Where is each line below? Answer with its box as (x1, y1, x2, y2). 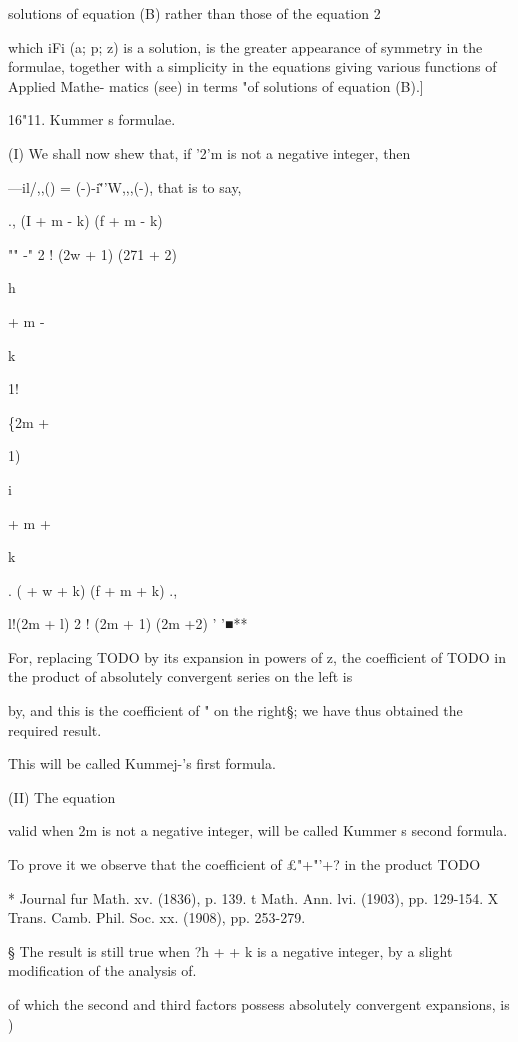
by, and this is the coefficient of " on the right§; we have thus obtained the (8, 700, 463, 721)
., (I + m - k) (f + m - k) (8, 210, 163, 231)
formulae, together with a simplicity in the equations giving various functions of (8, 56, 497, 77)
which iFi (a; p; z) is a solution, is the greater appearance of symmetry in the (8, 36, 483, 57)
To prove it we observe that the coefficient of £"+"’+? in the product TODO (8, 854, 481, 875)
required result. (8, 719, 102, 740)
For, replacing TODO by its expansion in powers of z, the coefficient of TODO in (8, 646, 506, 667)
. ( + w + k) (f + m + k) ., (8, 579, 178, 600)
